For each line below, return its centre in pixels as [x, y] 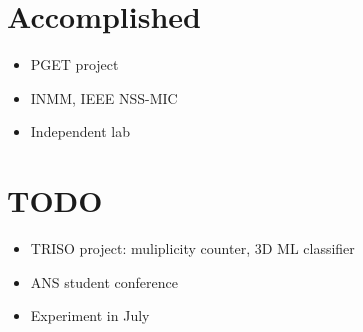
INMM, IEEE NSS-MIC [104, 97]
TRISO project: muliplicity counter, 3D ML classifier [192, 248]
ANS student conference [104, 281]
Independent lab [80, 131]
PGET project [74, 64]
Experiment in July [90, 315]
